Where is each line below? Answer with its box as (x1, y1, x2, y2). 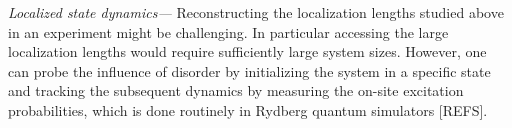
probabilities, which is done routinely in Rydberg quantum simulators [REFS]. (8, 99, 488, 120)
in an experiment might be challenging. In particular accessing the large (8, 21, 449, 42)
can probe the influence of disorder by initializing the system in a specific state (8, 60, 491, 81)
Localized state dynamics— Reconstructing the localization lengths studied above (8, 2, 504, 22)
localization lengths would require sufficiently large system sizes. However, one (8, 41, 487, 62)
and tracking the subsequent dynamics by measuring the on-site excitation (8, 80, 464, 101)
